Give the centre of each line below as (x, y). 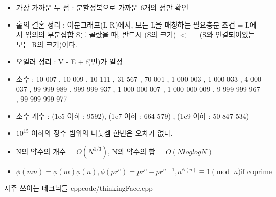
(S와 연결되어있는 (227, 34)
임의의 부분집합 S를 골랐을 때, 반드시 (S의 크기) (101, 34)
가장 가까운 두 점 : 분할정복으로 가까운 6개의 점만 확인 (102, 7)
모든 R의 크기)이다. (47, 44)
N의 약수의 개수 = (45, 151)
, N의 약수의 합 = (136, 151)
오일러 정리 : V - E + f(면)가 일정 (69, 61)
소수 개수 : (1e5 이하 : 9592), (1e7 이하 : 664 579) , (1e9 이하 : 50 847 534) (133, 116)
